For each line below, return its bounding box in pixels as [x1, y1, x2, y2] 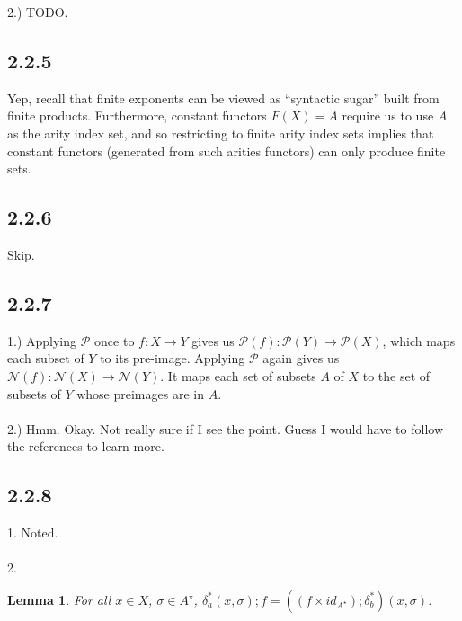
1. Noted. [7, 523, 58, 542]
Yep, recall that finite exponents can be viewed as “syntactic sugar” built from [7, 88, 440, 107]
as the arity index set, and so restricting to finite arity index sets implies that [7, 123, 434, 142]
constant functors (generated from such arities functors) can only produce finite [7, 141, 446, 160]
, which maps [382, 331, 456, 350]
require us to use [342, 106, 434, 125]
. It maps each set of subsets [160, 366, 316, 385]
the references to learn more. [7, 437, 164, 456]
